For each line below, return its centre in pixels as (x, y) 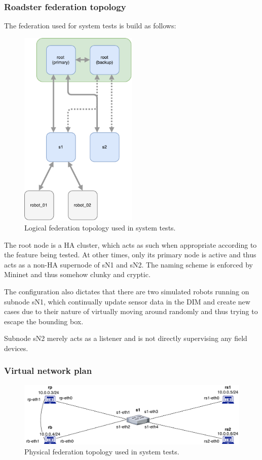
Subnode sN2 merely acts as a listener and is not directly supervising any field (126, 338)
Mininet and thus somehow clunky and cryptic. (77, 274)
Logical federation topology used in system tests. (100, 228)
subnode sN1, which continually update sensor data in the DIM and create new (127, 301)
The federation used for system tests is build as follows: (90, 26)
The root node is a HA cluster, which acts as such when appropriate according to (130, 244)
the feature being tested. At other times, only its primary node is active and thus (130, 255)
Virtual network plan (48, 371)
